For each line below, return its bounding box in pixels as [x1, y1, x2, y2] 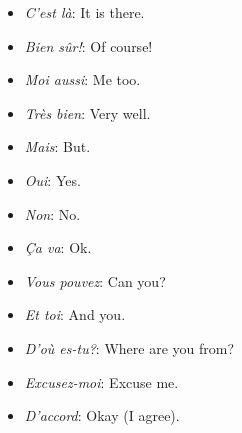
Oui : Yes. [24, 169, 81, 190]
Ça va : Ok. [24, 237, 92, 258]
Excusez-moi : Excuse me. [24, 371, 179, 392]
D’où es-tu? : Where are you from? [24, 337, 235, 358]
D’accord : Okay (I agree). [24, 405, 180, 426]
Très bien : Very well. [24, 102, 151, 123]
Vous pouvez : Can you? [24, 270, 166, 291]
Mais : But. [24, 136, 91, 157]
